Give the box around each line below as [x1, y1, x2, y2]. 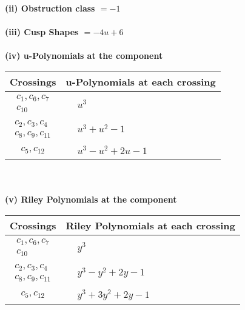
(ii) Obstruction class [5, 2, 95, 14]
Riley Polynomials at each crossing [65, 218, 235, 232]
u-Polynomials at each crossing [65, 74, 216, 89]
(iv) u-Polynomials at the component [5, 49, 163, 62]
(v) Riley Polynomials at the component [5, 193, 177, 206]
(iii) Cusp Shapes [5, 25, 79, 38]
